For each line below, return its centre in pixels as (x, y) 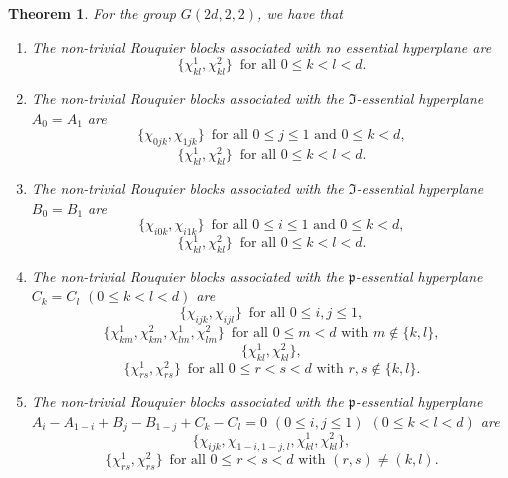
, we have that (300, 13)
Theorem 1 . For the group (92, 13)
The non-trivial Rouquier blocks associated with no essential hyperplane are (261, 46)
